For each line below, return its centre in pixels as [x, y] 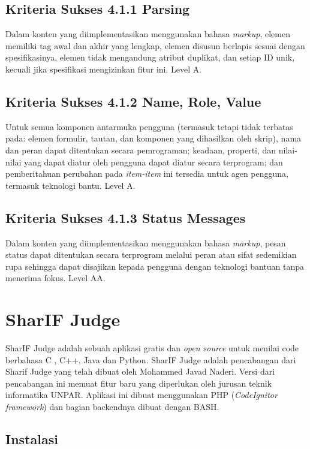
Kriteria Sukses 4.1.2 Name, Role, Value [133, 101]
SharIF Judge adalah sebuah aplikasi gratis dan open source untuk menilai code [152, 348]
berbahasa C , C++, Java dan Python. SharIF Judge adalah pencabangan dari [151, 359]
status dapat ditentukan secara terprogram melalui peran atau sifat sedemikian [151, 254]
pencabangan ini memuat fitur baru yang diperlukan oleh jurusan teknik [139, 383]
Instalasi [32, 439]
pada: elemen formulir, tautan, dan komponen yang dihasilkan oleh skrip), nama [154, 138]
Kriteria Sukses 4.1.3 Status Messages [126, 217]
